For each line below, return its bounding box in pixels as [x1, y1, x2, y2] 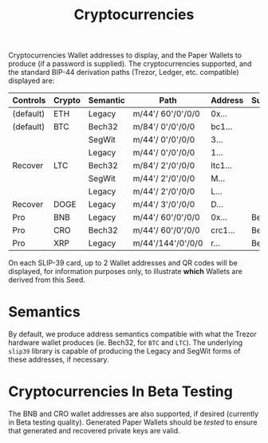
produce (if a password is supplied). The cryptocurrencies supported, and [8, 59, 252, 69]
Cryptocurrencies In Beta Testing [8, 382, 233, 401]
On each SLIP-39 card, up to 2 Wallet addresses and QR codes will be [8, 258, 238, 268]
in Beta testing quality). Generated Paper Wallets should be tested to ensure [8, 418, 258, 427]
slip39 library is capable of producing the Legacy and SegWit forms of [8, 347, 241, 356]
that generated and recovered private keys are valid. [8, 426, 181, 436]
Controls [12, 95, 46, 106]
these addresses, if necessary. [8, 355, 109, 364]
